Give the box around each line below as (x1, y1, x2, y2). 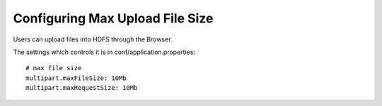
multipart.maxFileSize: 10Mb (25, 74, 127, 82)
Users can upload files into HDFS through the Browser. (13, 35, 173, 44)
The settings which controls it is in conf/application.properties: (13, 48, 196, 56)
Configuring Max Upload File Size (13, 11, 214, 26)
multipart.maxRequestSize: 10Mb (25, 84, 138, 92)
